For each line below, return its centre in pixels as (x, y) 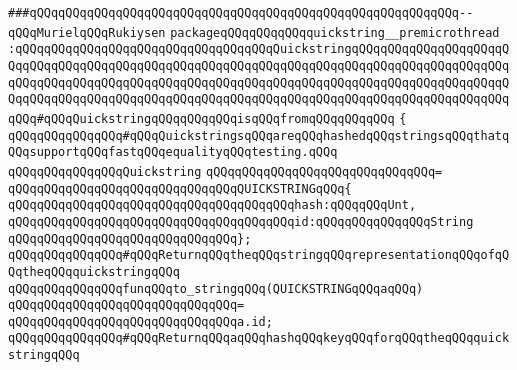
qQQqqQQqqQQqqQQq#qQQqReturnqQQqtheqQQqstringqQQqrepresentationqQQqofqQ (259, 255)
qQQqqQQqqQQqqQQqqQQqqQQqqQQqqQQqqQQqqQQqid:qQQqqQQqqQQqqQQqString (241, 221)
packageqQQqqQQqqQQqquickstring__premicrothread (335, 32)
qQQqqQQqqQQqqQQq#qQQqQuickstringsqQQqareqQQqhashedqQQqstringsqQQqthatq (259, 135)
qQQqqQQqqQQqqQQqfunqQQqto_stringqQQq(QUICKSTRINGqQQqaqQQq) (216, 288)
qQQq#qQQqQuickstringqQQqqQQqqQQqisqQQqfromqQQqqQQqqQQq (201, 118)
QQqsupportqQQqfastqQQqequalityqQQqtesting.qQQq (173, 152)
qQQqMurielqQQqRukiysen (87, 32)
